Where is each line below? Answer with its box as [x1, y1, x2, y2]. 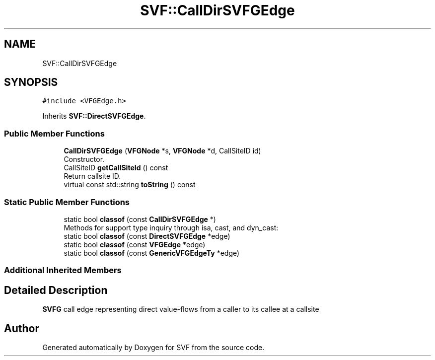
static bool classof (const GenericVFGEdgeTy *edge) [64, 248, 240, 257]
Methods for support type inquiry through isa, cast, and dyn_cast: [64, 223, 279, 232]
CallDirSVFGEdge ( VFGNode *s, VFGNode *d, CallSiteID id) [64, 146, 261, 155]
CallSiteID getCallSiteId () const [64, 163, 168, 172]
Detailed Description [4, 284, 108, 296]
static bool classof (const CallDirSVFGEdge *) [64, 215, 216, 223]
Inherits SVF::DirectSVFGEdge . [42, 112, 146, 121]
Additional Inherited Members [4, 265, 122, 276]
